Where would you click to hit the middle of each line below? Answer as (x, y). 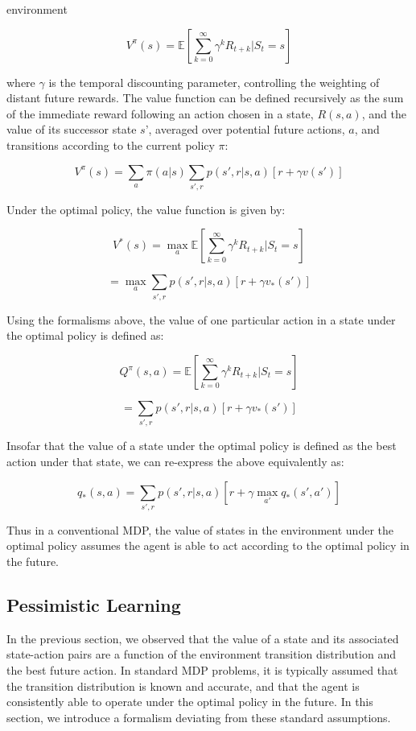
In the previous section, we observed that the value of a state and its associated (203, 638)
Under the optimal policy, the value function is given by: (146, 209)
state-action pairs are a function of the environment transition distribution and (201, 654)
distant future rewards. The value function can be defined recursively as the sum (205, 98)
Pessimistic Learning (94, 605)
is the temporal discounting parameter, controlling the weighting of (214, 82)
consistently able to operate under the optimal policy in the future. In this (190, 702)
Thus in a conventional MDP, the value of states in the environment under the (200, 529)
